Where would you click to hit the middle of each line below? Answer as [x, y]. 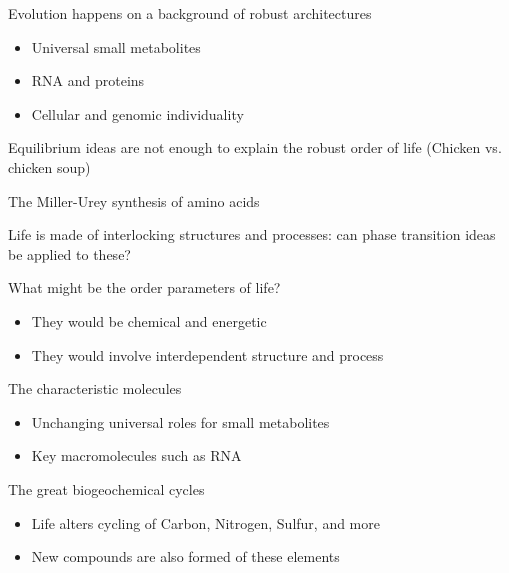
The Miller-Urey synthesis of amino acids [134, 200]
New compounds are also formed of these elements [185, 556]
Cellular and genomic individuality [137, 113]
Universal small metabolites [116, 46]
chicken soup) [49, 166]
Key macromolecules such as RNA [136, 455]
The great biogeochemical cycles [106, 488]
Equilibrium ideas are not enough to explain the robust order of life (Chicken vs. [255, 147]
